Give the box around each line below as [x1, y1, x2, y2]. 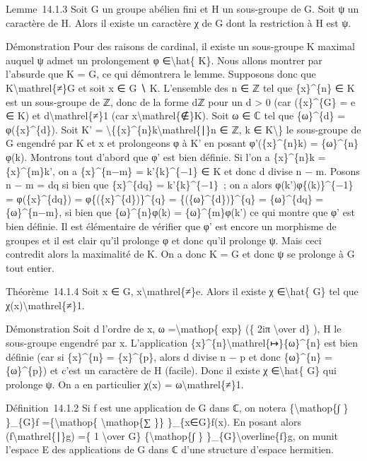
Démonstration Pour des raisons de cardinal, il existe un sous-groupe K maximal [6, 39, 355, 54]
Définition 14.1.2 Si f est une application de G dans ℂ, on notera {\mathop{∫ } [6, 400, 349, 415]
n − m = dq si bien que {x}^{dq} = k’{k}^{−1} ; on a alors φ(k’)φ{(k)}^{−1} [6, 177, 354, 192]
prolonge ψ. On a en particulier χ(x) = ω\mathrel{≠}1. [6, 376, 244, 391]
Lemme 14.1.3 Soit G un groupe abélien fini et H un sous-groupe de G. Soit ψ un [6, 1, 359, 16]
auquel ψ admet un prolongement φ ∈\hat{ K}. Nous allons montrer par [6, 52, 322, 67]
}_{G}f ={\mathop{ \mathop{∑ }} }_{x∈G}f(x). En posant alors [6, 414, 301, 429]
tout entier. [6, 260, 54, 275]
